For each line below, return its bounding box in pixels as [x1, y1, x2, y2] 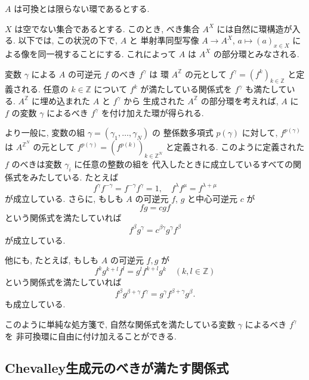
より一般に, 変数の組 [5, 126, 85, 139]
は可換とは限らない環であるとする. [14, 2, 150, 14]
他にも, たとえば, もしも [5, 254, 99, 266]
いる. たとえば [63, 170, 119, 183]
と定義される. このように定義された [165, 141, 305, 153]
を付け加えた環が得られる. [101, 106, 204, 119]
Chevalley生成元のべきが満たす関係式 [5, 359, 229, 377]
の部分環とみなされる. [213, 47, 299, 60]
